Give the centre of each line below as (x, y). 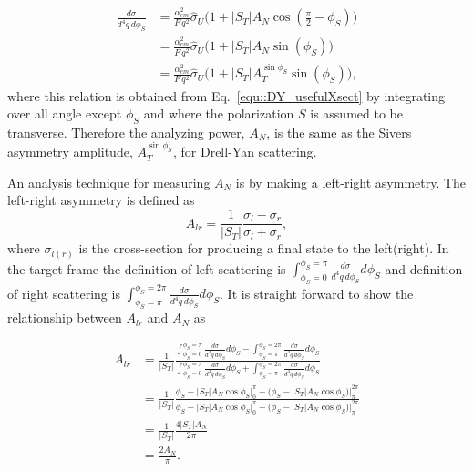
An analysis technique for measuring (109, 182)
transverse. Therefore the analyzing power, (126, 132)
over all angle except (65, 113)
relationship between (65, 317)
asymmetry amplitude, (70, 152)
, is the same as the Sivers (339, 132)
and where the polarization (219, 113)
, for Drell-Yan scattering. (245, 152)
